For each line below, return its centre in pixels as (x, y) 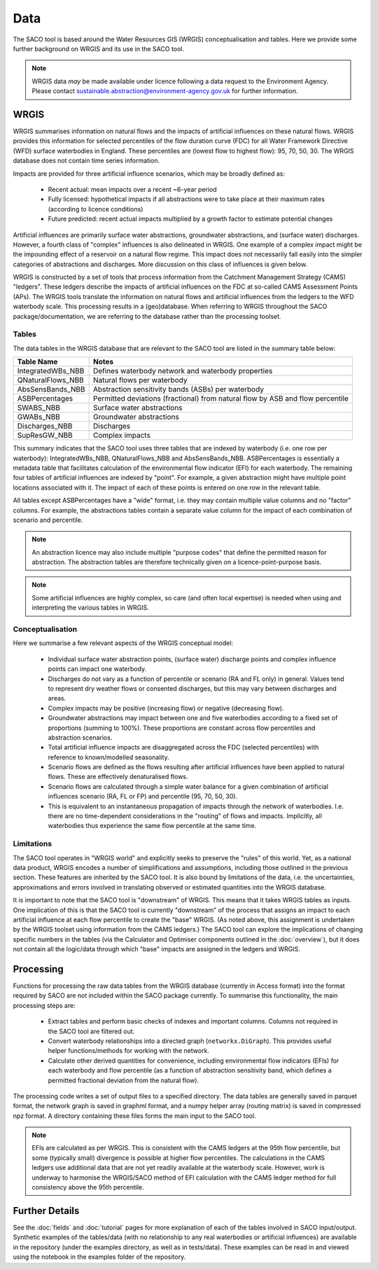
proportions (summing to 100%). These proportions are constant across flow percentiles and (182, 728)
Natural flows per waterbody (140, 380)
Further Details (46, 1211)
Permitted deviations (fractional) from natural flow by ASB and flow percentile (221, 399)
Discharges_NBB (45, 426)
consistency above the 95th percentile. (88, 1187)
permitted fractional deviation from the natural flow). (124, 1080)
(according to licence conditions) (96, 209)
